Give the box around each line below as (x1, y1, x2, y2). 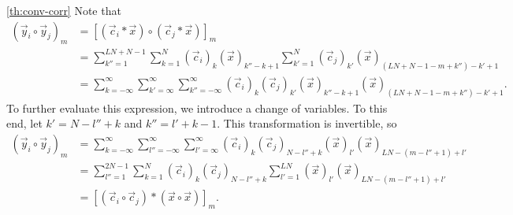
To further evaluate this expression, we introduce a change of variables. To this (6, 99, 388, 116)
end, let (6, 115, 43, 132)
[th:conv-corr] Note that (6, 2, 121, 18)
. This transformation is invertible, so (217, 115, 397, 132)
